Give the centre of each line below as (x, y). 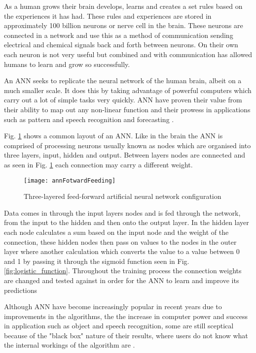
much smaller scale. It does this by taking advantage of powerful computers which (128, 90)
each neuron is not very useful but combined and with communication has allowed (128, 54)
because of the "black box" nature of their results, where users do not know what (126, 335)
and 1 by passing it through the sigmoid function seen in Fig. (97, 261)
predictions (21, 290)
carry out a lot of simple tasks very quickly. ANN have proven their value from (123, 100)
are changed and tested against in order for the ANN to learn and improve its (122, 280)
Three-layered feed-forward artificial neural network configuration (123, 196)
